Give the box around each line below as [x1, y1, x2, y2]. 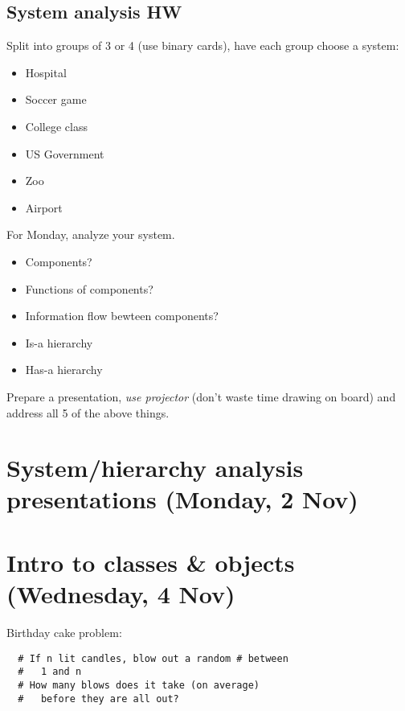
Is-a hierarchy [25, 334, 93, 351]
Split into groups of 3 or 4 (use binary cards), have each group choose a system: [6, 37, 399, 54]
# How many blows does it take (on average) [18, 679, 260, 691]
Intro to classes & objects [6, 545, 295, 578]
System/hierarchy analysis [6, 451, 304, 484]
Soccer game [25, 91, 87, 108]
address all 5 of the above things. [6, 404, 170, 421]
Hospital [25, 64, 67, 80]
